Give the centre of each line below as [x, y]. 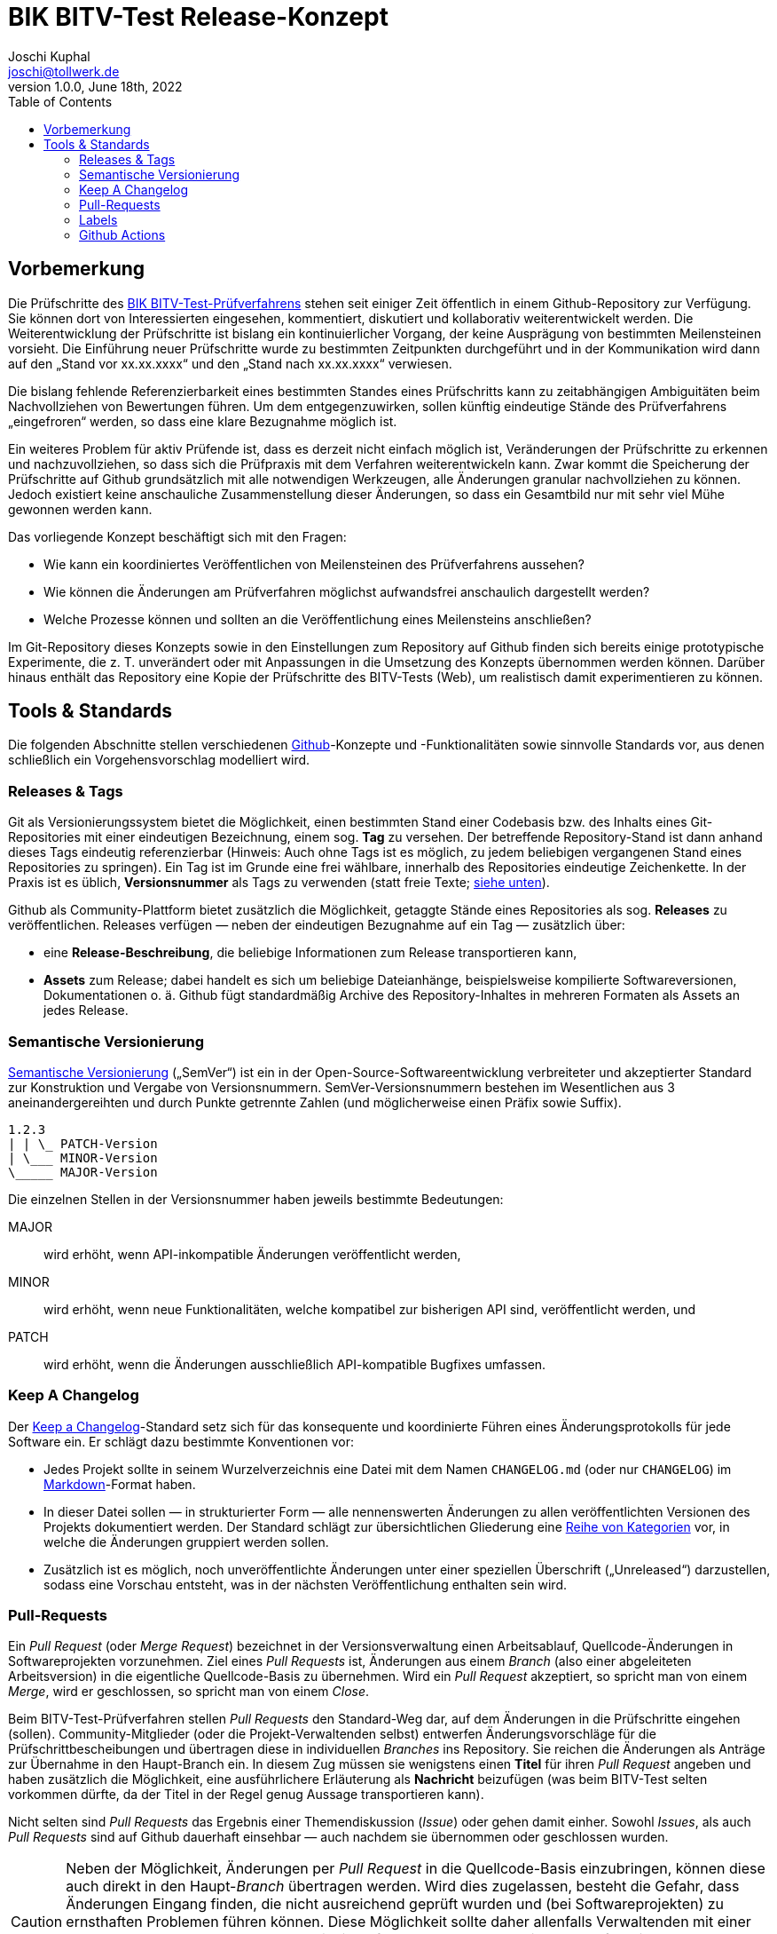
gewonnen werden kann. [80, 509]
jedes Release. [86, 1011]
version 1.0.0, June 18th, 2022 [95, 86]
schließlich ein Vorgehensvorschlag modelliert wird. [159, 760]
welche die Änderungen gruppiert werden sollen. [186, 1542]
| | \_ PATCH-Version [83, 1143]
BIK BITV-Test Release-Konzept [198, 17]
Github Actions [122, 234]
